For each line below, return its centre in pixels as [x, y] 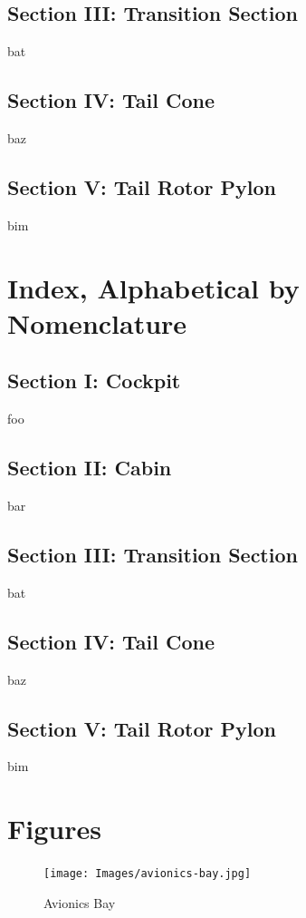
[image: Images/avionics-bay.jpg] [148, 874]
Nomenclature [97, 322]
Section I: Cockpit [94, 381]
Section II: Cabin [90, 468]
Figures [54, 829]
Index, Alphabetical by [153, 287]
